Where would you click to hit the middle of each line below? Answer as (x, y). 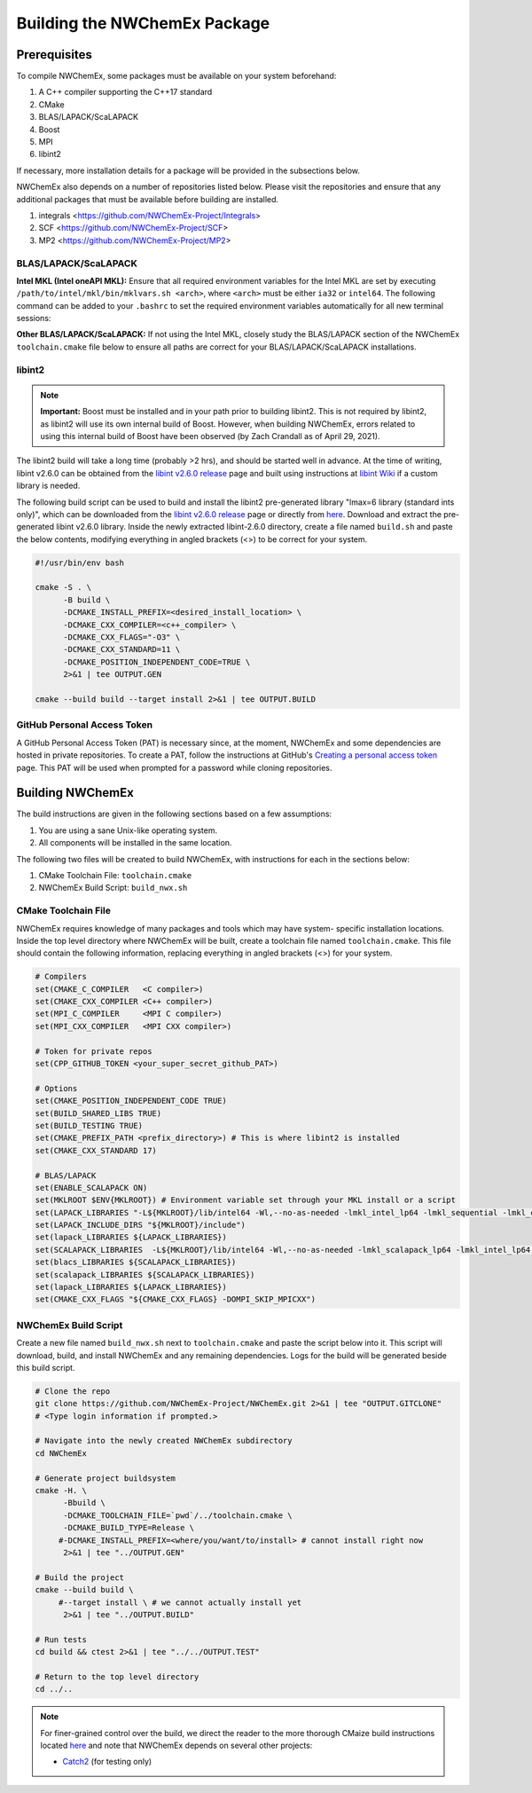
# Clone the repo (73, 1391)
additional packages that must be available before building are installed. (148, 199)
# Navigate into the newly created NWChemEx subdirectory (164, 1441)
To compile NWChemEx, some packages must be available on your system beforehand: (176, 76)
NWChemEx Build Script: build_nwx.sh (113, 888)
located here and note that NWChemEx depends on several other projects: (176, 1746)
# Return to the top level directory (117, 1676)
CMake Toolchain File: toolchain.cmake (115, 875)
